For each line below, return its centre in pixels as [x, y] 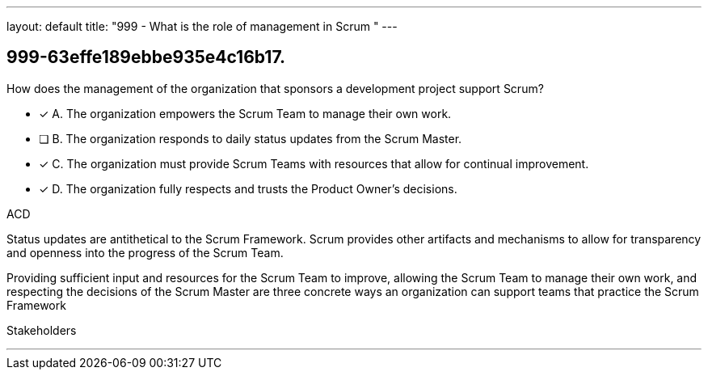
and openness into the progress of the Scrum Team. [145, 252]
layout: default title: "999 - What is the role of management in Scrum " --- [202, 26]
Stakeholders [42, 330]
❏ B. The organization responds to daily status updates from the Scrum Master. [251, 138]
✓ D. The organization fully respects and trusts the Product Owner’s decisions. [248, 188]
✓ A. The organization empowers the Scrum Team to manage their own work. [245, 113]
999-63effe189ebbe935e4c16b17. [146, 57]
